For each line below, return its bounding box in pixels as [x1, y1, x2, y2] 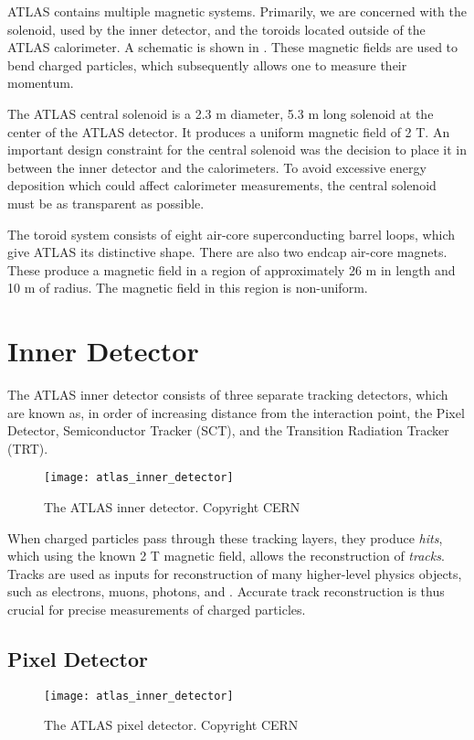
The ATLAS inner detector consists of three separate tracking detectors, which [7, 385, 448, 404]
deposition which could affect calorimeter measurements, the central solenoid [7, 176, 437, 195]
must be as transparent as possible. [7, 193, 205, 212]
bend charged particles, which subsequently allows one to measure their [7, 55, 407, 74]
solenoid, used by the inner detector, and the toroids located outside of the [7, 19, 426, 38]
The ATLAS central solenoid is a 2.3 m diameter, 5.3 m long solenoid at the [7, 103, 434, 123]
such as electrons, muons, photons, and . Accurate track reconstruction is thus [7, 582, 445, 601]
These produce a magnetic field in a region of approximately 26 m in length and [7, 260, 456, 279]
